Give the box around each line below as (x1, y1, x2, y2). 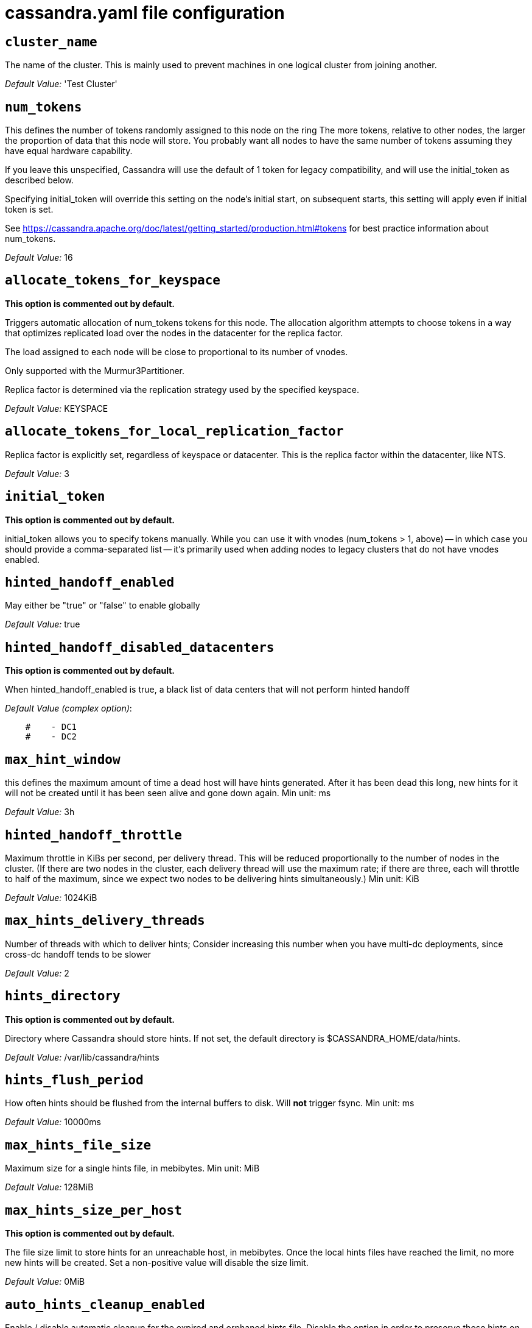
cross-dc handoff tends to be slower (5, 948, 152, 959)
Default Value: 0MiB (5, 1276, 85, 1287)
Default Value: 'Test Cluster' (5, 79, 117, 90)
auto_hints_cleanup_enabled (5, 1297, 205, 1312)
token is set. (5, 204, 54, 215)
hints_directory (5, 989, 121, 1004)
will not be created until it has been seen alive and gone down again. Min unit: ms (5, 788, 331, 799)
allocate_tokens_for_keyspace (5, 273, 221, 288)
